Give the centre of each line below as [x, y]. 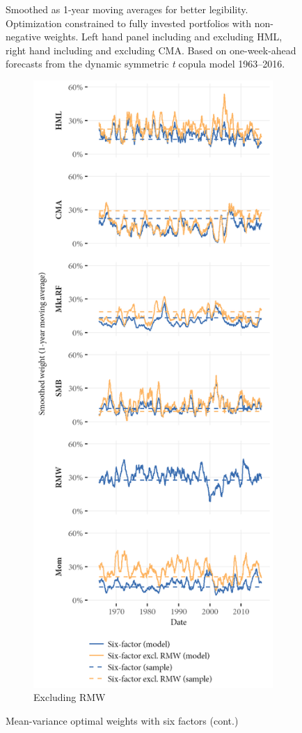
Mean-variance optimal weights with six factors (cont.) [122, 721]
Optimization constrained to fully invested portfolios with [129, 23]
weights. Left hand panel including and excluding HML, [163, 37]
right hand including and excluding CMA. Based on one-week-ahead [151, 50]
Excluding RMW [70, 697]
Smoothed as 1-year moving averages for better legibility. [127, 9]
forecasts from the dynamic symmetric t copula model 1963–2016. [145, 64]
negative [23, 37]
